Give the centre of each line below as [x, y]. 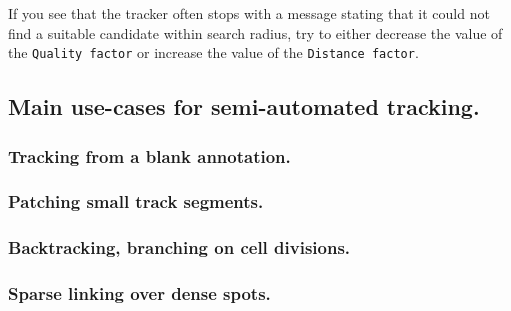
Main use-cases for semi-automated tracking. [244, 106]
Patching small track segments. [136, 201]
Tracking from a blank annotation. [149, 155]
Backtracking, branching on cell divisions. [179, 247]
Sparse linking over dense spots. [139, 293]
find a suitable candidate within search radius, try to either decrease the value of [255, 32]
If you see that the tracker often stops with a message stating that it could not [249, 13]
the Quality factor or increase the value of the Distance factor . [213, 52]
